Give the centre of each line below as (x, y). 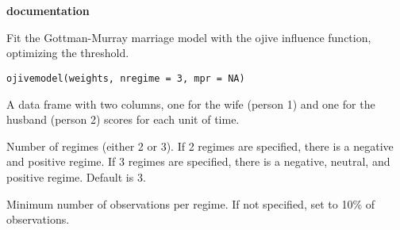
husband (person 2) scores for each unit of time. (123, 119)
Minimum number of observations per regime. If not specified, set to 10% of (191, 203)
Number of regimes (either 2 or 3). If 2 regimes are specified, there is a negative (200, 146)
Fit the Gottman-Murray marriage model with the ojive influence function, (189, 37)
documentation (48, 11)
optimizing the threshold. (68, 53)
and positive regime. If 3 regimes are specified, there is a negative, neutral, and (198, 161)
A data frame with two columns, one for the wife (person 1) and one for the (191, 103)
